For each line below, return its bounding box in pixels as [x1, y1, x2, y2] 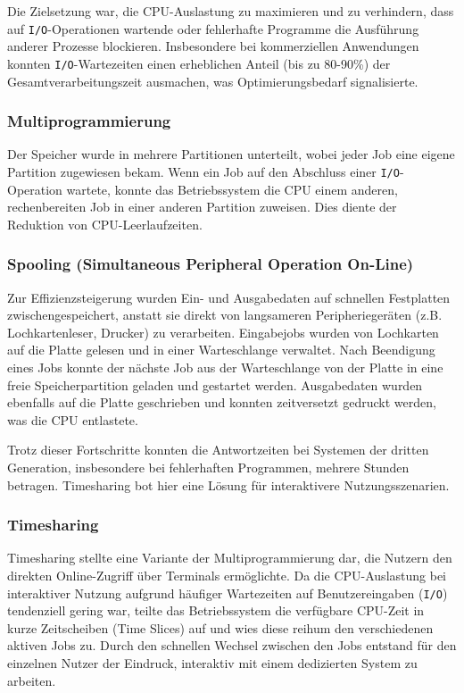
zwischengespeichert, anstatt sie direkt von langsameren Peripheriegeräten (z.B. [7, 305, 443, 324]
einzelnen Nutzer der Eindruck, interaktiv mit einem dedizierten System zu [7, 653, 418, 672]
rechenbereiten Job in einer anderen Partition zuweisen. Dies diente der [7, 197, 397, 216]
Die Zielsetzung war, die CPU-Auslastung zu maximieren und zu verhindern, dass [7, 2, 454, 20]
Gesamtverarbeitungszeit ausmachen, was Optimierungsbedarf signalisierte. [7, 71, 418, 90]
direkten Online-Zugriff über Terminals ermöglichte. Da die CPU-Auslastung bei [7, 565, 446, 584]
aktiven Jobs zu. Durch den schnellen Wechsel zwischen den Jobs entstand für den [7, 636, 457, 655]
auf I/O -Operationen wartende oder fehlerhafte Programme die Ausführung [7, 19, 419, 38]
